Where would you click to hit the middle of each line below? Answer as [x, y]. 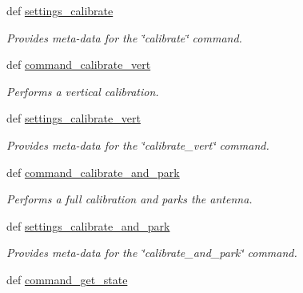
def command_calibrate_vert [79, 64]
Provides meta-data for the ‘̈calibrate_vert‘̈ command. [138, 144]
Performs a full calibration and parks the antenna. [130, 199]
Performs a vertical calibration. [83, 91]
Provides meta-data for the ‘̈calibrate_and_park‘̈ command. [152, 253]
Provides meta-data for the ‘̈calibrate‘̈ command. [124, 37]
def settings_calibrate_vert [74, 118]
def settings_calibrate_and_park [88, 225]
